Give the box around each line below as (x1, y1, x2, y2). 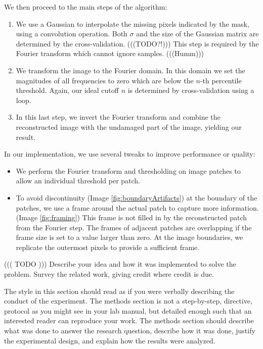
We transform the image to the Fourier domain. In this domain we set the (16, 65, 245, 75)
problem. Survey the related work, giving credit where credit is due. (4, 269, 214, 279)
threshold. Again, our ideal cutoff (16, 85, 119, 95)
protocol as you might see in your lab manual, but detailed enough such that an (4, 305, 252, 316)
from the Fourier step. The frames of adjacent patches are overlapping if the (16, 222, 252, 232)
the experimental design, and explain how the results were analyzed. (4, 335, 215, 345)
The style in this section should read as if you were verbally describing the (4, 285, 235, 296)
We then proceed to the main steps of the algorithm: (4, 2, 167, 12)
